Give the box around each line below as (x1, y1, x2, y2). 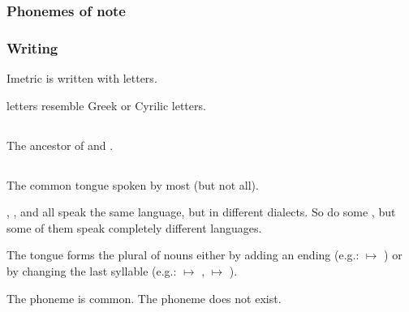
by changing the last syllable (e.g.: (6, 263, 177, 279)
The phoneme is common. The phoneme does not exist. (6, 289, 282, 306)
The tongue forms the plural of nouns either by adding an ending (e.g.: (6, 246, 359, 263)
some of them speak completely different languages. (6, 219, 262, 236)
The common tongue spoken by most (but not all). (6, 176, 259, 193)
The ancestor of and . (6, 136, 114, 153)
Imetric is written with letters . (6, 70, 157, 87)
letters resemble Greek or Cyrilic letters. (6, 96, 206, 113)
